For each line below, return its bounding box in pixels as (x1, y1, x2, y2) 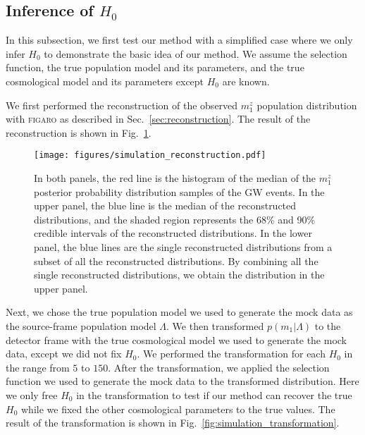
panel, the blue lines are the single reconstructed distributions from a (34, 239, 333, 254)
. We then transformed (166, 318, 264, 333)
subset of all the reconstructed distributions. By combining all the (34, 253, 318, 268)
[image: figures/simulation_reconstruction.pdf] (34, 150, 266, 161)
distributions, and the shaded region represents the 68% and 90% (34, 212, 316, 226)
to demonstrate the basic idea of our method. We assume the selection (44, 46, 347, 61)
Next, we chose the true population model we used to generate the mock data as (6, 305, 353, 319)
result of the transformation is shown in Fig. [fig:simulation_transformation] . (6, 415, 340, 430)
